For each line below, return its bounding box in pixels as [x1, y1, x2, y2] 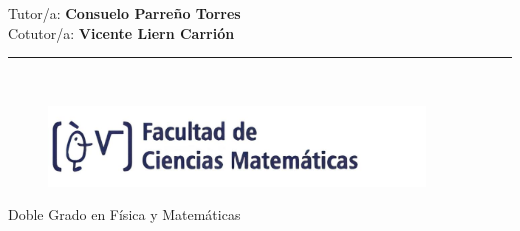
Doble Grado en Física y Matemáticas [8, 204, 241, 225]
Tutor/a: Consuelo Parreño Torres [8, 3, 241, 23]
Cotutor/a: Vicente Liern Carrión [8, 22, 235, 43]
